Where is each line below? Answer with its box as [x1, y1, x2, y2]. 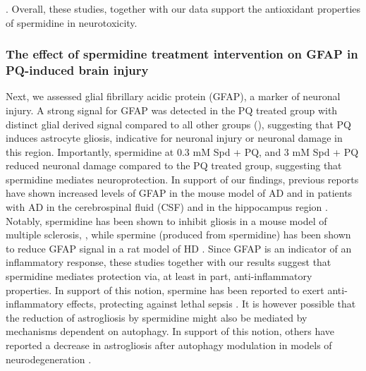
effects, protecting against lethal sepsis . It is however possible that [66, 296, 356, 311]
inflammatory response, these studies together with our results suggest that [6, 255, 331, 269]
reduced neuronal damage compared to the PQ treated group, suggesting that [6, 158, 342, 173]
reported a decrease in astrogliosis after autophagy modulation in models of [6, 338, 332, 353]
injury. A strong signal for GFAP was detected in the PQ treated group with [6, 102, 338, 117]
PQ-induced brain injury [6, 61, 149, 79]
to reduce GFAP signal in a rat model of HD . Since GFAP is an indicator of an [6, 241, 352, 255]
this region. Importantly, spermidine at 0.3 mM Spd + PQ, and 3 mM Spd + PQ [6, 144, 359, 159]
